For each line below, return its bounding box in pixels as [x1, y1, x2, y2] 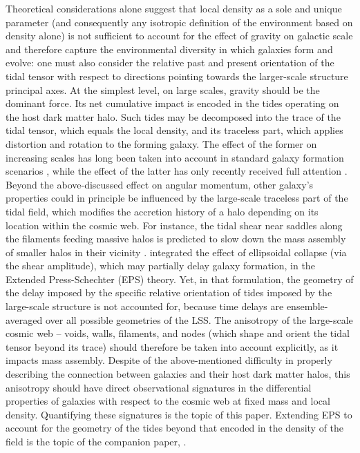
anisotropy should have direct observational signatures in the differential [6, 380, 312, 394]
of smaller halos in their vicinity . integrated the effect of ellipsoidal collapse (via [6, 244, 347, 259]
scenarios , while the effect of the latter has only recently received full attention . [6, 164, 348, 178]
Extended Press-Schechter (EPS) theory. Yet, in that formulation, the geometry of [6, 271, 354, 286]
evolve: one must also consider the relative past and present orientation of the [6, 55, 334, 70]
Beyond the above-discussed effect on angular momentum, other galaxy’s [6, 177, 314, 191]
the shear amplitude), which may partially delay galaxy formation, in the [6, 258, 315, 273]
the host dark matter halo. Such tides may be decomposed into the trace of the [6, 109, 341, 124]
